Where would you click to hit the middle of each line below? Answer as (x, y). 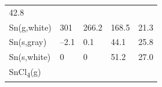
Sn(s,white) (30, 57)
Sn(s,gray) (28, 42)
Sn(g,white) (30, 27)
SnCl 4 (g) (25, 72)
